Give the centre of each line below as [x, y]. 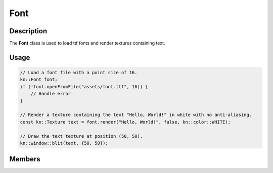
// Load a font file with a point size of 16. [79, 73]
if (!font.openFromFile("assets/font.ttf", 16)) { [84, 86]
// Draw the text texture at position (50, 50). [81, 136]
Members [25, 159]
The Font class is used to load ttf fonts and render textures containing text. [87, 43]
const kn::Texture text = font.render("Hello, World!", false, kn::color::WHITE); [125, 122]
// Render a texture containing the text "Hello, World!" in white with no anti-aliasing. [136, 115]
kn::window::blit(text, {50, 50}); [64, 143]
